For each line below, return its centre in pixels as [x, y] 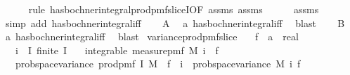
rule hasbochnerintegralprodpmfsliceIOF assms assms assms [174, 9]
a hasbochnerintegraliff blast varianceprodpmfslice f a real [152, 36]
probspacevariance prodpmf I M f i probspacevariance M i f [158, 64]
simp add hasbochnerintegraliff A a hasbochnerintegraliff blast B [175, 23]
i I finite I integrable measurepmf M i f [117, 50]
